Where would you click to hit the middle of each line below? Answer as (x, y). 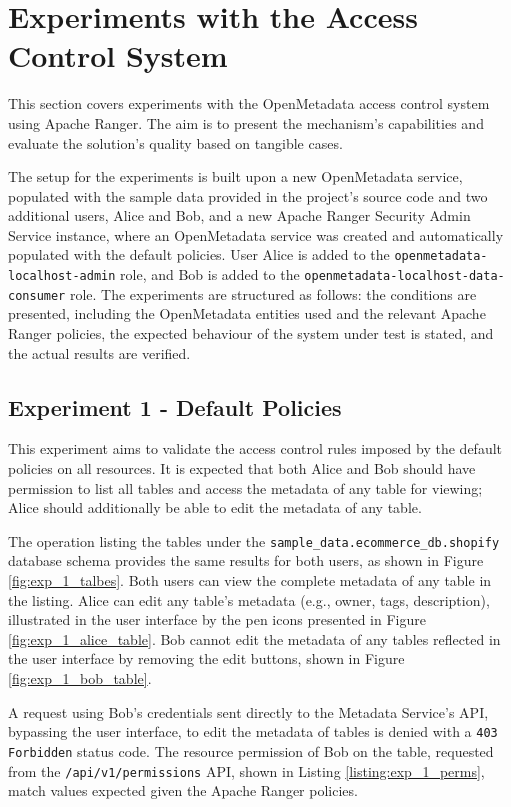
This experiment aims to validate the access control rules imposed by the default (255, 448)
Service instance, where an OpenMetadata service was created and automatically (256, 234)
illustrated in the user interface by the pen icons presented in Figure (217, 619)
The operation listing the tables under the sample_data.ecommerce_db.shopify (254, 540)
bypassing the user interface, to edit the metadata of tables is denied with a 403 (253, 731)
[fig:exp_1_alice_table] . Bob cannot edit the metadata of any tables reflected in (254, 638)
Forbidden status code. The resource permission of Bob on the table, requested (251, 750)
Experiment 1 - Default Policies (175, 406)
